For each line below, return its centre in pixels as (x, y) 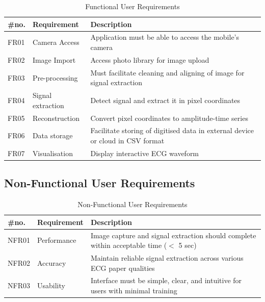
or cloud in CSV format (127, 141)
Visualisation (52, 153)
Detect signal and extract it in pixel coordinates (165, 100)
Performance (57, 240)
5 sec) (188, 245)
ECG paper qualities (123, 268)
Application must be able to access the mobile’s (165, 37)
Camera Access (56, 42)
